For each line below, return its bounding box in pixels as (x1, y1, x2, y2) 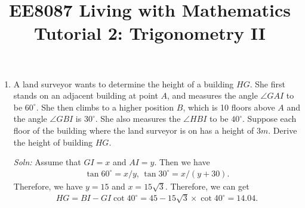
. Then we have (154, 156, 210, 168)
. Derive (268, 124, 297, 136)
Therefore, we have (13, 179, 83, 192)
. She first (249, 77, 285, 90)
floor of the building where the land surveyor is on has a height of (13, 124, 254, 136)
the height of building (13, 135, 93, 148)
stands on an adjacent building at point (13, 89, 158, 102)
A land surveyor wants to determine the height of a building (13, 77, 234, 90)
